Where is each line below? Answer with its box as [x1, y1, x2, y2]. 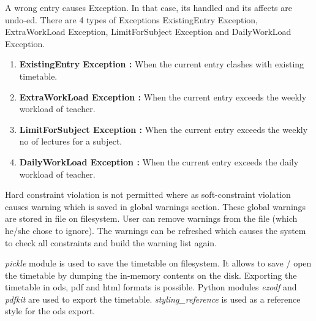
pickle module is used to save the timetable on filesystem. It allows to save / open [5, 257, 312, 270]
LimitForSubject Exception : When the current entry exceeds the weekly [19, 123, 308, 135]
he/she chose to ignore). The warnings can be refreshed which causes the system [5, 224, 306, 236]
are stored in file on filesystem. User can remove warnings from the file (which [5, 212, 298, 225]
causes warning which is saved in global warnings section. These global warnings [5, 200, 306, 213]
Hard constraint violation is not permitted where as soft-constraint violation [5, 188, 291, 201]
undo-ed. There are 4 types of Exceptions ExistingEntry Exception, [5, 13, 258, 26]
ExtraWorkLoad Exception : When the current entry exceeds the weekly [19, 90, 307, 103]
